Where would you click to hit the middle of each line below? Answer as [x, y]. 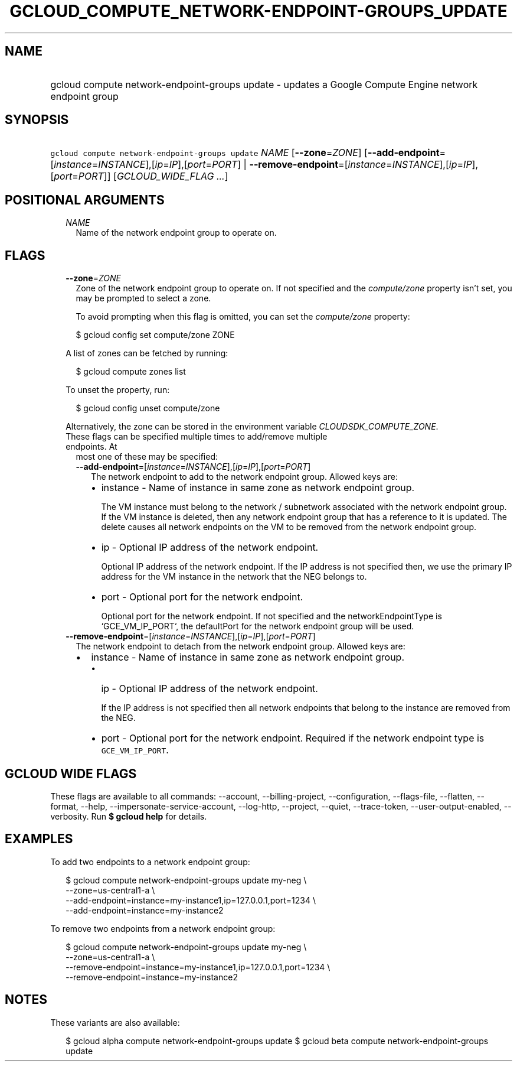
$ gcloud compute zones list [131, 372]
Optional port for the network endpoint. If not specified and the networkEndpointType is [271, 616]
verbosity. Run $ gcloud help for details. [129, 816]
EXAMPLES [39, 839]
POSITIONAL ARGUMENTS [85, 200]
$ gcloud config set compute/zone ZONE [155, 335]
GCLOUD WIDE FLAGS [71, 773]
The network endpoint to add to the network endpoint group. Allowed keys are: [245, 477]
